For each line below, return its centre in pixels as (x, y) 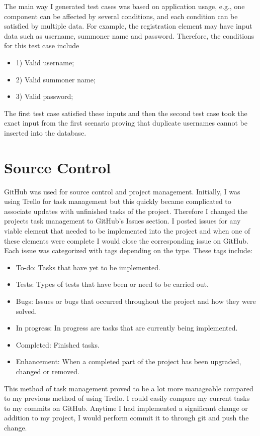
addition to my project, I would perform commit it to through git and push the (126, 418)
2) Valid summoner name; (56, 79)
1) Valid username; (45, 62)
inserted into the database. (45, 132)
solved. (26, 311)
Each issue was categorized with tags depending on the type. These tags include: (128, 250)
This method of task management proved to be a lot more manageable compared (129, 388)
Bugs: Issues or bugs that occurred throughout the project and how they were (136, 301)
